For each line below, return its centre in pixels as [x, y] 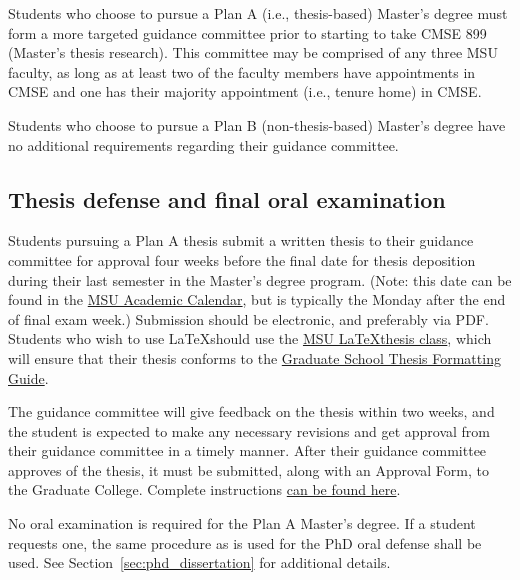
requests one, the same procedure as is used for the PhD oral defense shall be [245, 542]
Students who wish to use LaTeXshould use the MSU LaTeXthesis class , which [250, 338]
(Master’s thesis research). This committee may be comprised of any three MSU [253, 52]
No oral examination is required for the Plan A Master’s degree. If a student [242, 523]
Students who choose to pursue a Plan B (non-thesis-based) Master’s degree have [257, 124]
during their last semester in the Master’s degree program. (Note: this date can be [260, 279]
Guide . [28, 377]
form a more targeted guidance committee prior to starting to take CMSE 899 [247, 32]
